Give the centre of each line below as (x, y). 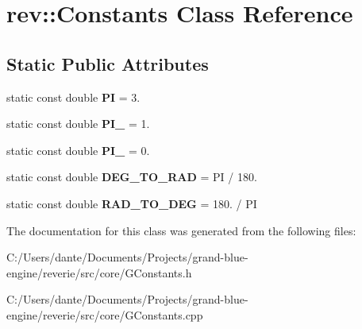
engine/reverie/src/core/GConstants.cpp (105, 314)
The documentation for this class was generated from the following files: (181, 230)
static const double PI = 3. (73, 97)
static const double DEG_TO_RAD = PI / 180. (132, 177)
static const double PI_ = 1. (78, 124)
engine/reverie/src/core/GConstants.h (99, 272)
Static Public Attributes (108, 63)
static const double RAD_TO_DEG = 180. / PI (132, 203)
